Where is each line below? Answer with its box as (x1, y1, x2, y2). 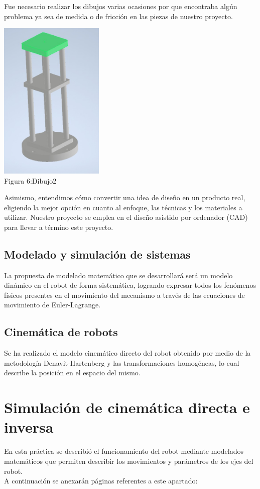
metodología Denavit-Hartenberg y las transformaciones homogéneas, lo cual (4, 357, 239, 368)
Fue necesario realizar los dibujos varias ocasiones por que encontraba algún (4, 1, 237, 11)
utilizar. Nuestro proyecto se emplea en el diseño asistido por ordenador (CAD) (4, 212, 248, 222)
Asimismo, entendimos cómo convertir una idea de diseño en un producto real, (4, 192, 245, 203)
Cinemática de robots (4, 324, 118, 340)
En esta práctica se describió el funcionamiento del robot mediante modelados (4, 446, 243, 456)
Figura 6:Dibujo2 (4, 175, 57, 186)
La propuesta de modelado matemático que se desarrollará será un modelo (4, 270, 233, 280)
